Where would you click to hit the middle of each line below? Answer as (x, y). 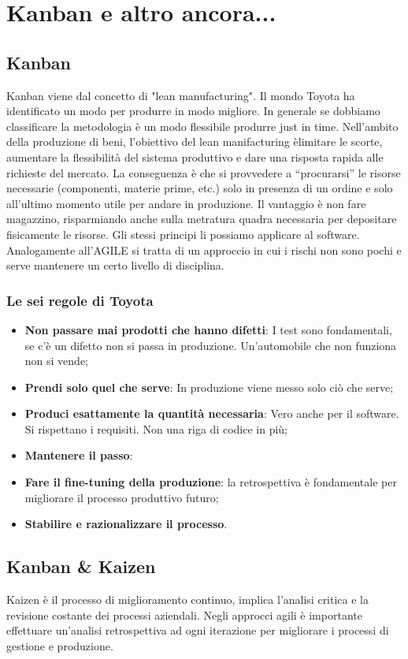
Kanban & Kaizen (81, 566)
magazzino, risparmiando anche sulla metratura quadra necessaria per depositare (202, 219)
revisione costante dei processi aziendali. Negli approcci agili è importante (184, 614)
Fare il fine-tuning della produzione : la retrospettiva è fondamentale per (211, 482)
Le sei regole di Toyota (80, 300)
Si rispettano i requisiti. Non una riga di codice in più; (156, 428)
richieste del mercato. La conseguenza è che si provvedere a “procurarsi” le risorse (204, 172)
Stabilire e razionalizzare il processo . (126, 524)
